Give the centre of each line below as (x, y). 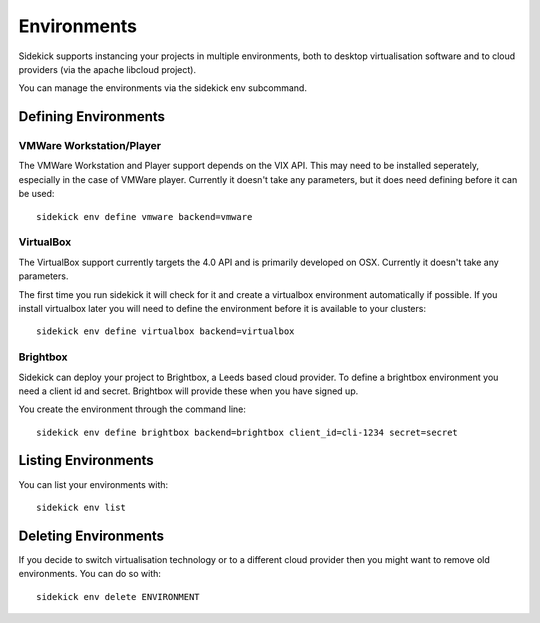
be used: (36, 194)
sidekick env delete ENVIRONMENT (118, 596)
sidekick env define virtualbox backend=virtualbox (165, 331)
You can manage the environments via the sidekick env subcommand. (162, 88)
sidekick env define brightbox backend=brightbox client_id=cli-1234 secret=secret (247, 432)
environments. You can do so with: (90, 574)
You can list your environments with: (93, 484)
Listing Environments (86, 460)
